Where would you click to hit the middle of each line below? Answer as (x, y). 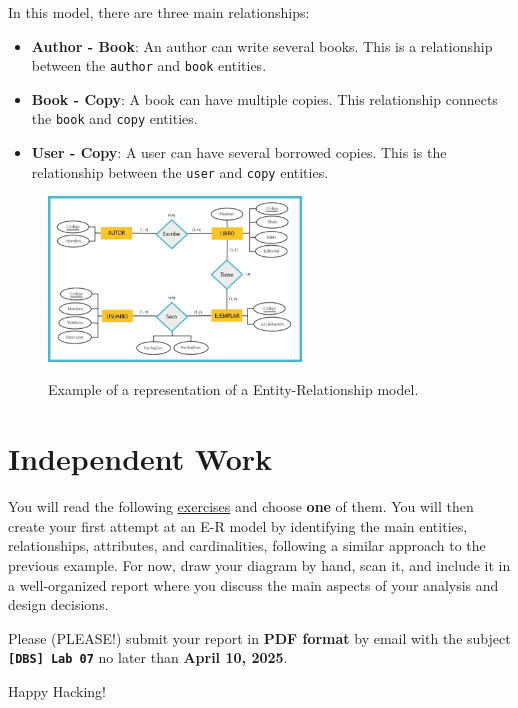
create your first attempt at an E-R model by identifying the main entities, (238, 525)
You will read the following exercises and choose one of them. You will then (241, 506)
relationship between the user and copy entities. (180, 171)
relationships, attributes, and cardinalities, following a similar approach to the (247, 545)
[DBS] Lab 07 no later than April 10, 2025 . (148, 657)
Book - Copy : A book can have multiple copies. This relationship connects (264, 98)
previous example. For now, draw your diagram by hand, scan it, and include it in (259, 564)
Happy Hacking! (57, 690)
